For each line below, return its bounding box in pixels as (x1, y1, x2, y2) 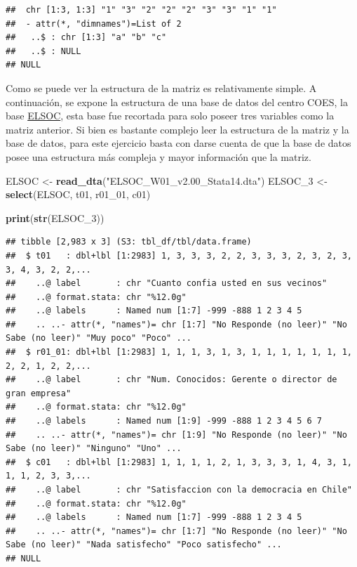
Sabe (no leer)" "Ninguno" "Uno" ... (6, 443, 182, 454)
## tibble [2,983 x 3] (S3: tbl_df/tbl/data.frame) (6, 237, 252, 247)
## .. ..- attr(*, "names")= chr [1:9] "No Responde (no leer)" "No (6, 429, 347, 440)
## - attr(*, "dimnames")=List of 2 (6, 18, 182, 29)
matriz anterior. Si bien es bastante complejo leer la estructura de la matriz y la (6, 122, 349, 136)
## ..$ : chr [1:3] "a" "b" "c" (6, 32, 167, 43)
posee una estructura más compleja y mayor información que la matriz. (6, 149, 311, 164)
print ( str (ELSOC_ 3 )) (6, 210, 105, 225)
